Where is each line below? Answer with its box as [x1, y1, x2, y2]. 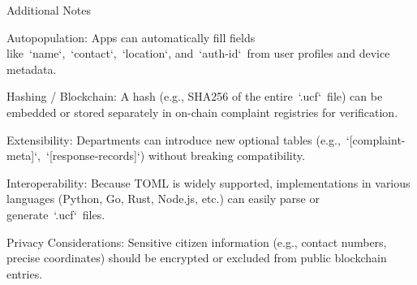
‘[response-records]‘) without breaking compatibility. [45, 147, 305, 164]
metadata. [6, 60, 57, 77]
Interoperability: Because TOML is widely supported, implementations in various [6, 174, 411, 191]
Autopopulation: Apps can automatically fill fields [6, 28, 256, 45]
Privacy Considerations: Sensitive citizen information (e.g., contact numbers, [6, 233, 387, 250]
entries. [6, 265, 43, 282]
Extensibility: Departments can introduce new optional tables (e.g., [6, 131, 341, 148]
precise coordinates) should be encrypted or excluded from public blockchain [6, 249, 387, 266]
